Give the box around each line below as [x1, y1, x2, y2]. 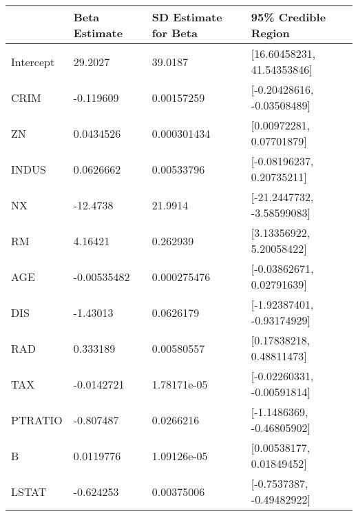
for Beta [151, 25, 198, 41]
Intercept [11, 53, 55, 70]
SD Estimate [151, 9, 222, 25]
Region [251, 25, 290, 41]
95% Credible [251, 9, 326, 25]
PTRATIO [11, 411, 63, 428]
